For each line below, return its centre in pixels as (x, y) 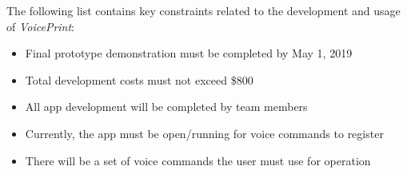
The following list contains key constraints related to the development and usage (203, 10)
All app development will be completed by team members (166, 107)
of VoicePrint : (41, 26)
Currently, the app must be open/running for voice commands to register (204, 133)
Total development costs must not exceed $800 (139, 79)
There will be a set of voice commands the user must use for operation (198, 160)
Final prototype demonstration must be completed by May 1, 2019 (189, 53)
